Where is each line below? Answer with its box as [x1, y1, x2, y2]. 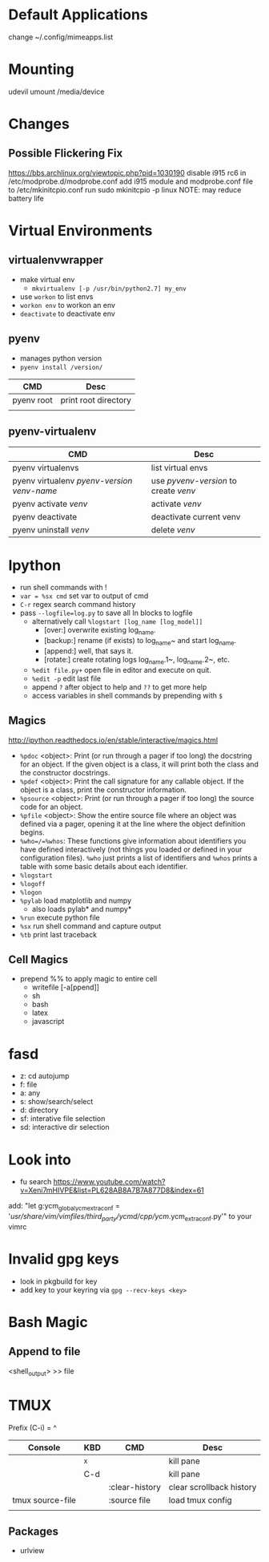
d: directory [19, 1105, 58, 1115]
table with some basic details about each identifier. [19, 861, 188, 871]
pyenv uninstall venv [12, 524, 90, 535]
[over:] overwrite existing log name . [43, 625, 156, 637]
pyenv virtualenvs [12, 462, 79, 473]
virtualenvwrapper [8, 253, 104, 267]
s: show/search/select [19, 1097, 94, 1107]
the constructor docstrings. [19, 767, 110, 777]
